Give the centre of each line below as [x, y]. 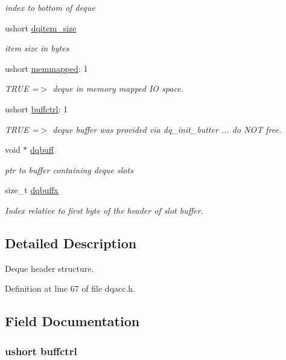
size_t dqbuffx [32, 190]
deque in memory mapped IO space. [118, 88]
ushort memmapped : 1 [46, 68]
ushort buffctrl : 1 [37, 108]
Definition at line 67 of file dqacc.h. [70, 288]
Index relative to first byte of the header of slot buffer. [104, 210]
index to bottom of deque [50, 7]
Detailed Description [71, 243]
